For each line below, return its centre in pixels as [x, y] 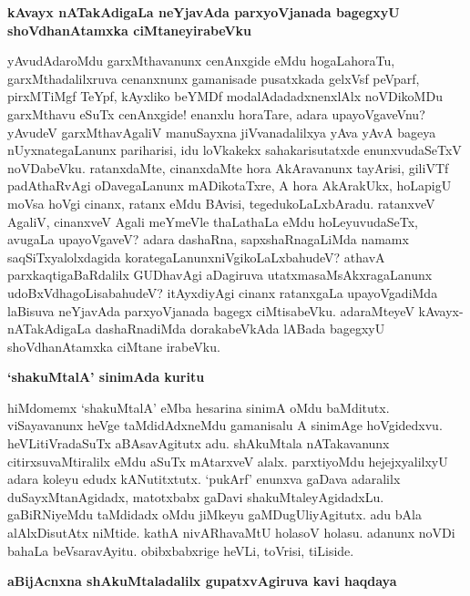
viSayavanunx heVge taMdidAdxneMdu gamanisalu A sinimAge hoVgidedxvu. [225, 425]
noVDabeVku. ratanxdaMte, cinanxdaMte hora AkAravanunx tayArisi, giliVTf [228, 167]
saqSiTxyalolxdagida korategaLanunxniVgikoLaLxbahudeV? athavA [196, 257]
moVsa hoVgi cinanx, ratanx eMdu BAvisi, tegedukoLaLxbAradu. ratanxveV [221, 203]
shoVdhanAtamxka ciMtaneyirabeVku [130, 30]
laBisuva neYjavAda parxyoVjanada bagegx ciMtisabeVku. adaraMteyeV [211, 310]
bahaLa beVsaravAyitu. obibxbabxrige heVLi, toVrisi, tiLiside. [181, 550]
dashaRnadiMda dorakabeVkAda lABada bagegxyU [240, 329]
